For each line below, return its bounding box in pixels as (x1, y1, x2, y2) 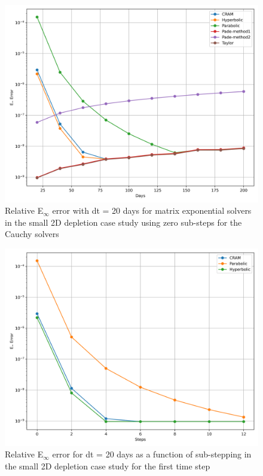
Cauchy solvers (5, 228, 59, 240)
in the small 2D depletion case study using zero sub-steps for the (5, 216, 242, 228)
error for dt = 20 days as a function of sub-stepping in (52, 448, 252, 460)
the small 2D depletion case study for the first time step (5, 459, 210, 472)
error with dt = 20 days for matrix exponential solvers (52, 204, 252, 217)
